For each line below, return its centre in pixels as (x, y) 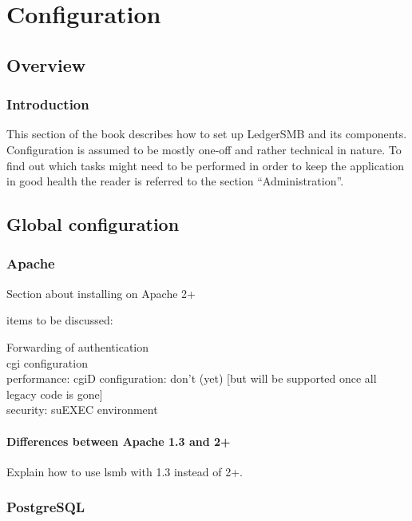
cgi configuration (47, 362)
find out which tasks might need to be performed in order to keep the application (206, 165)
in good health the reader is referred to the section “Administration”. (175, 181)
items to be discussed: (60, 320)
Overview (46, 64)
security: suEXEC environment (82, 410)
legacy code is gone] (55, 394)
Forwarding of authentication (78, 346)
